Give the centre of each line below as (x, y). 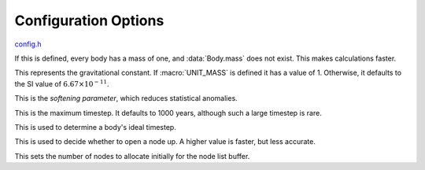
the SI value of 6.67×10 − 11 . (62, 83)
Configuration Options (89, 20)
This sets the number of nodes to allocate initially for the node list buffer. (132, 156)
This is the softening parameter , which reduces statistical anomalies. (126, 98)
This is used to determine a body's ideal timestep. (95, 127)
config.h (28, 44)
